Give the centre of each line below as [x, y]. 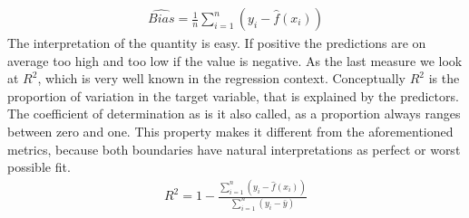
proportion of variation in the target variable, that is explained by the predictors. [233, 95]
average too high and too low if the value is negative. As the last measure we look [235, 60]
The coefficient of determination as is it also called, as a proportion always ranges [234, 114]
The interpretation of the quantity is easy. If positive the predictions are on [217, 43]
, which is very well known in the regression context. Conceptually [221, 78]
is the [444, 78]
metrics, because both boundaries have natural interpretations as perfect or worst [234, 149]
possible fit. [39, 167]
